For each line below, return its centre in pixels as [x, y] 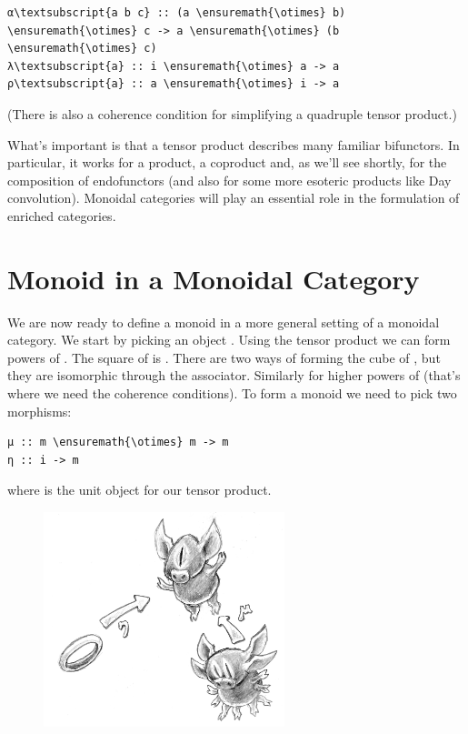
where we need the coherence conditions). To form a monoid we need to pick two [232, 393]
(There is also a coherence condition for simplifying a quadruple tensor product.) [232, 113]
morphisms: [40, 411]
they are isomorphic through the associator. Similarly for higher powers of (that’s [234, 375]
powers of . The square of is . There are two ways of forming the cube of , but [224, 357]
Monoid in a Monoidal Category [214, 278]
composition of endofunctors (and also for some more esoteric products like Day [229, 180]
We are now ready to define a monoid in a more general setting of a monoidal [224, 322]
